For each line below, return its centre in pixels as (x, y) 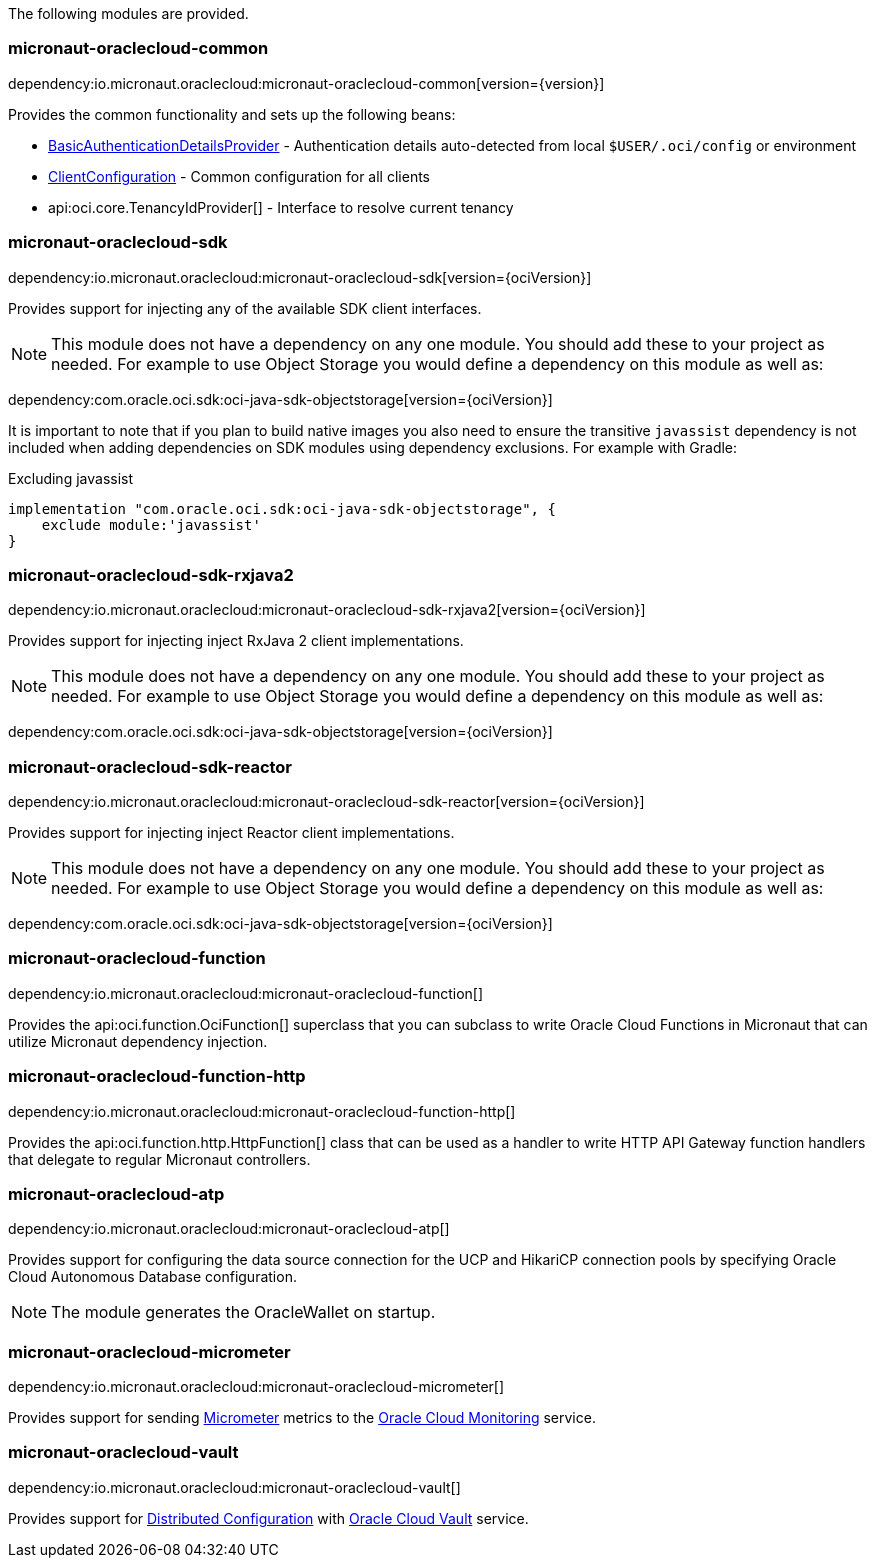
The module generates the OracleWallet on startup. (243, 1312)
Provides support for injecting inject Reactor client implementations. (231, 832)
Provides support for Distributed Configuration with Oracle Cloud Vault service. (268, 1518)
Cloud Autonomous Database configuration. (152, 1277)
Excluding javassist (71, 478)
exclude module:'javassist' (151, 524)
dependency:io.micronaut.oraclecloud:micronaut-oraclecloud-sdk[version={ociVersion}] (300, 277)
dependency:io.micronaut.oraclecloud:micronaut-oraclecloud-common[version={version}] (306, 83)
